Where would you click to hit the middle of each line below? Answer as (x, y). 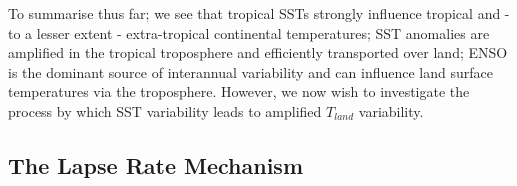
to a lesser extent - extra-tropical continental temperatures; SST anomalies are (249, 32)
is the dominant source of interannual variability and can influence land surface (250, 71)
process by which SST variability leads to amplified (165, 110)
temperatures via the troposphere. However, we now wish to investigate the (239, 91)
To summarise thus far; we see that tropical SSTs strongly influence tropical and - (259, 13)
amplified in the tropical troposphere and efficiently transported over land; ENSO (258, 52)
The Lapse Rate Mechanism (156, 164)
